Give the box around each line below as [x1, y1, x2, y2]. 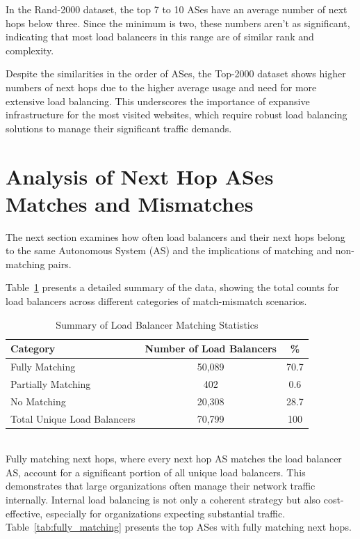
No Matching [10, 393, 66, 408]
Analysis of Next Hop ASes [6, 162, 274, 190]
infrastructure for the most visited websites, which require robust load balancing [6, 107, 347, 122]
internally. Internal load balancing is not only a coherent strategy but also [6, 492, 321, 507]
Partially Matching [10, 376, 91, 391]
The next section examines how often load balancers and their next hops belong [6, 229, 345, 244]
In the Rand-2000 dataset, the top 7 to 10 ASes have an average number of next [6, 2, 347, 16]
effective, [6, 506, 43, 520]
